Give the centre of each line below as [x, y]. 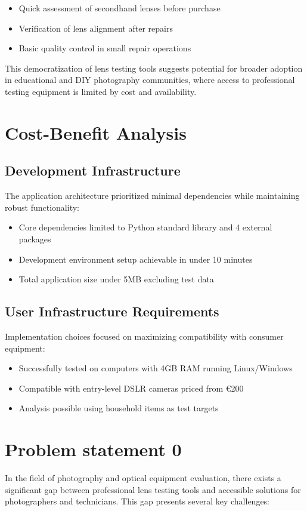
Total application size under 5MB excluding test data [116, 279]
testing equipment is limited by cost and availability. [101, 91]
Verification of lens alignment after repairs [96, 28]
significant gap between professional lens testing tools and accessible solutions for [153, 489]
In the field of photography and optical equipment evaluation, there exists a [143, 478]
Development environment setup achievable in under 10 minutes [136, 259]
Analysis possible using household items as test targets [119, 408]
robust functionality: [42, 207]
